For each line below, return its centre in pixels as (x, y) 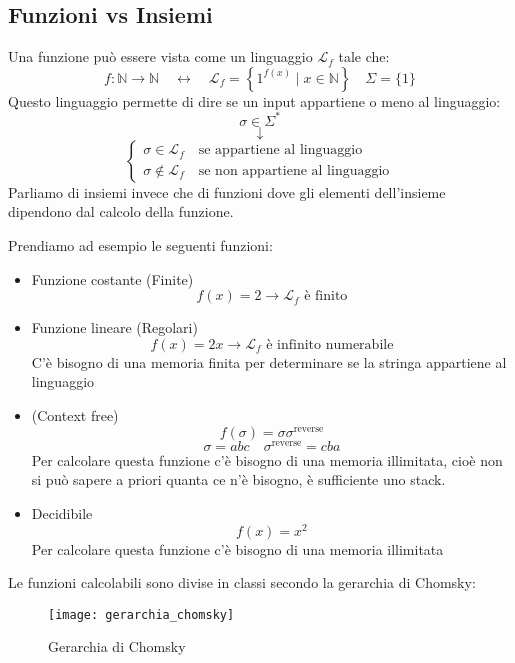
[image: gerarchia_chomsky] (141, 614)
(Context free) (75, 415)
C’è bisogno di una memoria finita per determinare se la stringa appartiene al (269, 361)
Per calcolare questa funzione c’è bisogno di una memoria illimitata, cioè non (267, 459)
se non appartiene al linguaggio (294, 170)
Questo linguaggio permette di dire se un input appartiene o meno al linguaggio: (254, 100)
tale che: (364, 56)
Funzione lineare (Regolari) (114, 327)
